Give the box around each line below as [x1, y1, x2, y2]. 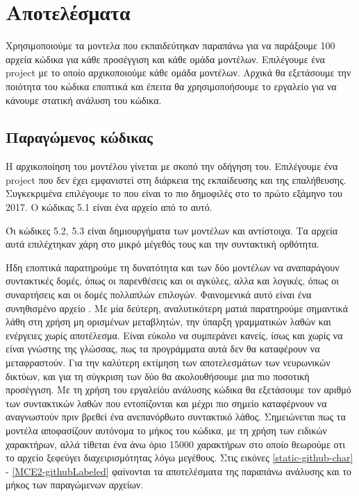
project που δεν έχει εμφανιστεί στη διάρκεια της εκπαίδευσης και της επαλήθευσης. [6, 172, 347, 187]
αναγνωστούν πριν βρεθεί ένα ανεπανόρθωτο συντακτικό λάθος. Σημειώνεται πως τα [6, 409, 346, 424]
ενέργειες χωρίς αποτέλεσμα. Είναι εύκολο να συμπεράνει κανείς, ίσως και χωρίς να [6, 327, 343, 342]
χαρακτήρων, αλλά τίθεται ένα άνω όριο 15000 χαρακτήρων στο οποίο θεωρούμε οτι [6, 436, 345, 451]
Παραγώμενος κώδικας [6, 126, 153, 148]
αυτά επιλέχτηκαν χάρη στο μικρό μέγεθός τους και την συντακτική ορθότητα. [6, 237, 319, 251]
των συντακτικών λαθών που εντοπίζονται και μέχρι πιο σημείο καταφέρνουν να [6, 395, 327, 410]
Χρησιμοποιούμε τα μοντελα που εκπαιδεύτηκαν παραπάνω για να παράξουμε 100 [6, 38, 335, 53]
